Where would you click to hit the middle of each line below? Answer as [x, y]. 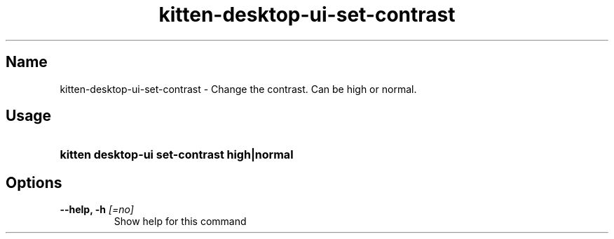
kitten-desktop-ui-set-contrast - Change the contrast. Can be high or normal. [238, 89]
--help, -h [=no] [97, 210]
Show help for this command [180, 222]
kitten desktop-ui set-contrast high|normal [177, 155]
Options [34, 182]
